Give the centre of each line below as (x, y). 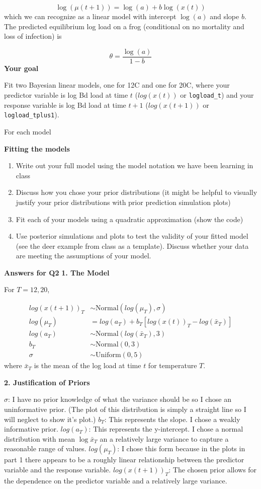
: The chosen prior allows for (213, 469)
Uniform (108, 355)
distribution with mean (39, 438)
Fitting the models (37, 148)
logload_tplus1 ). (32, 115)
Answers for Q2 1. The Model (57, 272)
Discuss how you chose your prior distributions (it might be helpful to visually (137, 192)
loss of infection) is (33, 36)
